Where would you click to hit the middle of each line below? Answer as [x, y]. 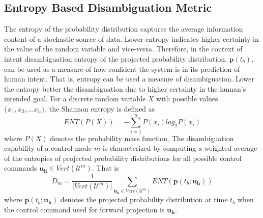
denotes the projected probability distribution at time [144, 199]
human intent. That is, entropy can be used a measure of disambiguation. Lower [129, 79]
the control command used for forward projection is [84, 209]
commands [21, 168]
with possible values [187, 99]
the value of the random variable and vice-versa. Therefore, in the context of [123, 49]
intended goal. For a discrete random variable [75, 99]
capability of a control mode [48, 148]
